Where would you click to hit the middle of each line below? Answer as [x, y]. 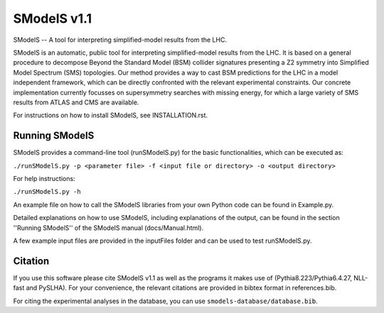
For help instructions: [44, 178]
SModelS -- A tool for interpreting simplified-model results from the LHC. [120, 40]
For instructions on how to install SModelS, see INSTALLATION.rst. [111, 115]
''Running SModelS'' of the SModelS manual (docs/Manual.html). [108, 228]
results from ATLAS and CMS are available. [76, 102]
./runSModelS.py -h [47, 192]
